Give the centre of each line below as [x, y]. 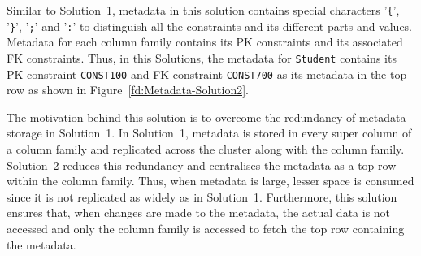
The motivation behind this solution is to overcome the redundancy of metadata [206, 117]
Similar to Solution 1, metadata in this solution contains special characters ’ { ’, [203, 10]
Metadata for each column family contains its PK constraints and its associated [205, 42]
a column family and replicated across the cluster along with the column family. [206, 149]
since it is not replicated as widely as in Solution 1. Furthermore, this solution [202, 196]
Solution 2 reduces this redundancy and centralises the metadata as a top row [202, 165]
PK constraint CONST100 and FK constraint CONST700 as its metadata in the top [207, 74]
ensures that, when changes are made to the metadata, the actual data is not [199, 213]
